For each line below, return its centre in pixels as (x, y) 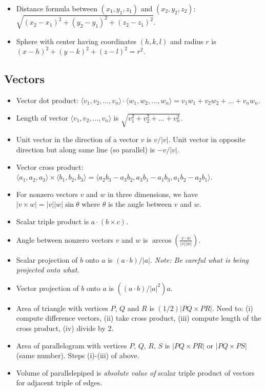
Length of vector (42, 117)
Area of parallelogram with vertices (72, 345)
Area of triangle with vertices (62, 308)
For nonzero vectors (47, 194)
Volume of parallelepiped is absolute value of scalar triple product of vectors (135, 372)
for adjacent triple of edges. (59, 383)
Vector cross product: (50, 167)
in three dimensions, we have (153, 194)
